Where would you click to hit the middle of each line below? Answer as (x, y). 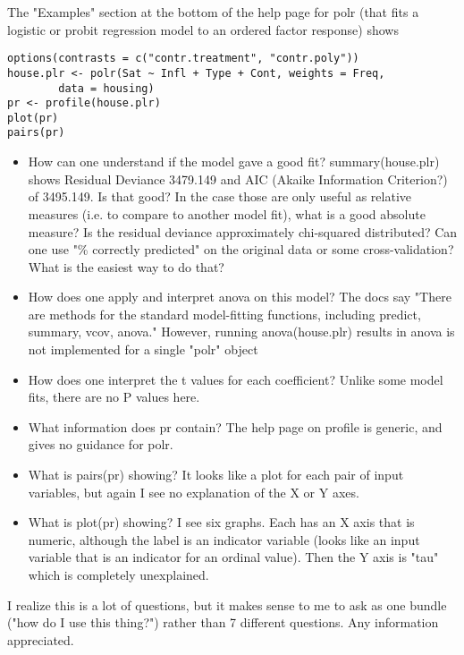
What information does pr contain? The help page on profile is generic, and (235, 426)
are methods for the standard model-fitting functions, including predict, (224, 314)
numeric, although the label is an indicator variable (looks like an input (224, 539)
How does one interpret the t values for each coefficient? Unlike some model (236, 379)
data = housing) (106, 88)
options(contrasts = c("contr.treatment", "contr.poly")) (183, 59)
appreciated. (41, 639)
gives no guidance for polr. (101, 444)
